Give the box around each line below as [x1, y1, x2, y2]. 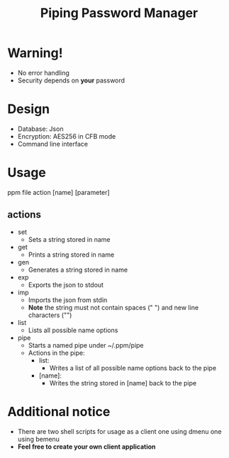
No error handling [17, 68, 69, 77]
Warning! [7, 45, 63, 61]
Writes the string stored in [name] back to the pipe [49, 378, 197, 387]
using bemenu [17, 435, 60, 443]
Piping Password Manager [40, 5, 199, 21]
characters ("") [28, 311, 72, 319]
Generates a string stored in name [28, 265, 128, 274]
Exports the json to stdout [28, 280, 104, 289]
